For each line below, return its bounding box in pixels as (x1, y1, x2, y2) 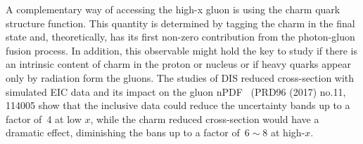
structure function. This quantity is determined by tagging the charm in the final (6, 15, 355, 30)
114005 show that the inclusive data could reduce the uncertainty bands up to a (6, 98, 350, 113)
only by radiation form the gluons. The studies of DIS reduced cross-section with (6, 70, 355, 85)
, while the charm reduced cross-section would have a (90, 111, 319, 126)
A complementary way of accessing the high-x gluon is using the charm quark (6, 2, 340, 16)
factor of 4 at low (6, 111, 82, 126)
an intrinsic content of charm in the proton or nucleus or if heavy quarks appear (6, 57, 351, 71)
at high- (270, 125, 305, 140)
